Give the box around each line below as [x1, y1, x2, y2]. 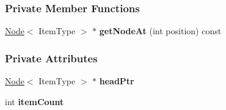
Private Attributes [5, 50, 98, 65]
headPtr [99, 75, 134, 87]
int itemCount [5, 95, 64, 108]
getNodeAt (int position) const [99, 24, 222, 37]
